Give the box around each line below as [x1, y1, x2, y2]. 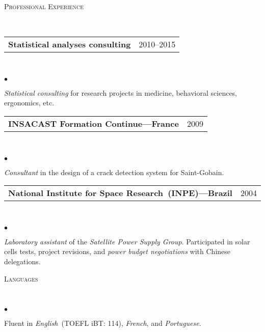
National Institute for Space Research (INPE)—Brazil [8, 187, 232, 199]
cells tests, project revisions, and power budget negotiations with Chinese [4, 246, 231, 257]
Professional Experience [4, 1, 84, 11]
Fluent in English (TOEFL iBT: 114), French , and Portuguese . [4, 317, 201, 328]
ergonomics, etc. [4, 97, 55, 108]
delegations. [4, 256, 41, 266]
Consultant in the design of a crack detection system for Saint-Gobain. [4, 167, 224, 177]
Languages [4, 273, 38, 284]
